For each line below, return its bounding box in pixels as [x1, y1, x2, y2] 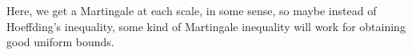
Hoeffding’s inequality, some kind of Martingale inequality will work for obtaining [6, 18, 406, 34]
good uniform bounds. [6, 33, 114, 50]
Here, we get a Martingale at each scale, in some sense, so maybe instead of [6, 2, 377, 18]
